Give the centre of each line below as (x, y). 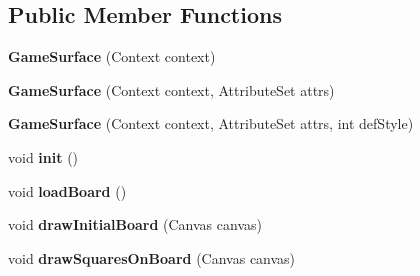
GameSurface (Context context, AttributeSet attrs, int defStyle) (211, 123)
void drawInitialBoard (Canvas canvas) (135, 224)
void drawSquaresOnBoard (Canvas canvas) (152, 257)
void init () (43, 156)
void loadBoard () (67, 190)
